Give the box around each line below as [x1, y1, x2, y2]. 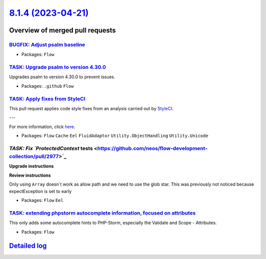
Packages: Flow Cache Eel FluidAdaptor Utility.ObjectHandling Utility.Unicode [21, 133, 209, 139]
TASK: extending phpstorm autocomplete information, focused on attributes [9, 209, 196, 216]
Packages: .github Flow [21, 83, 74, 89]
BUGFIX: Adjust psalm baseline [9, 41, 86, 48]
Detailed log [9, 242, 47, 250]
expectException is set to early [9, 188, 72, 194]
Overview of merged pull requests [9, 26, 116, 34]
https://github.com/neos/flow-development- [97, 145, 208, 152]
